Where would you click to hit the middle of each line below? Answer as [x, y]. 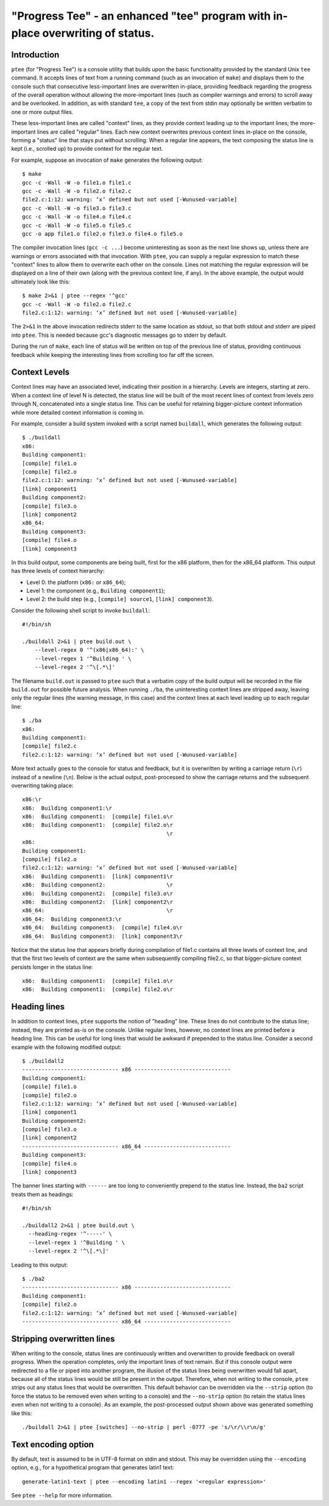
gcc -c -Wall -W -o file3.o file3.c [77, 208]
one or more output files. [42, 112]
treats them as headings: [42, 1194]
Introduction [35, 55]
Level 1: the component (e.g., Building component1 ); [96, 591]
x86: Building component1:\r [67, 808]
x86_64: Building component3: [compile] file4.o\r [102, 928]
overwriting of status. [98, 33]
